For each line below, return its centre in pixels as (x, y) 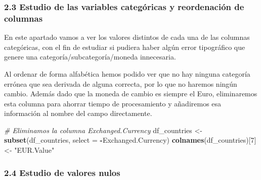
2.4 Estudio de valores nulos (62, 172)
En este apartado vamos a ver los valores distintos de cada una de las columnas (127, 37)
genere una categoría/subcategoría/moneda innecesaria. (90, 57)
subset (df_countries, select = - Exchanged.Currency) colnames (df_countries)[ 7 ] (130, 140)
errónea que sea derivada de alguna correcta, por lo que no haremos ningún (121, 83)
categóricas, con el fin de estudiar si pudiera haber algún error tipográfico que (125, 47)
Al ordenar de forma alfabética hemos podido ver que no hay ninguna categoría (127, 73)
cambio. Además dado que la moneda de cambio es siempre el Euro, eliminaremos (131, 94)
